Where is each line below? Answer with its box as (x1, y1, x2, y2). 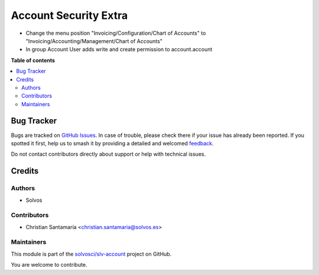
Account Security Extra (11, 9, 128, 22)
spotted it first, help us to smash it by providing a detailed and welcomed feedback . (11, 139, 214, 147)
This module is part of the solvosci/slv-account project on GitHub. (11, 250, 172, 257)
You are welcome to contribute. (11, 261, 87, 269)
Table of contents (11, 57, 56, 64)
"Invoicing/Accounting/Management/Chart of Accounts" (25, 37, 162, 44)
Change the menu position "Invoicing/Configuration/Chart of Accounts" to (25, 30, 206, 37)
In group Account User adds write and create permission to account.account (25, 46, 213, 53)
